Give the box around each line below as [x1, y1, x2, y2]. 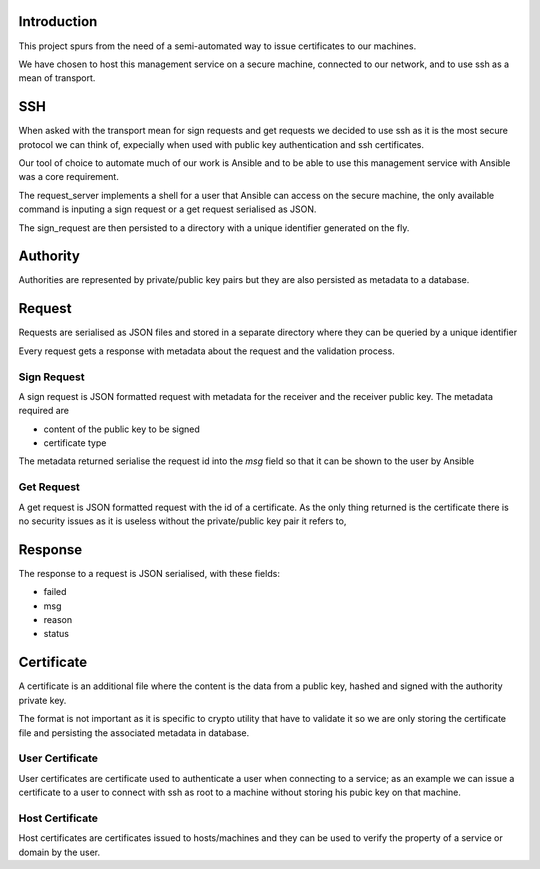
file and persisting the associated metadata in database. [18, 726, 250, 739]
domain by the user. [18, 846, 101, 858]
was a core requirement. [18, 171, 119, 183]
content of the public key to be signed [43, 423, 200, 435]
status [43, 628, 70, 640]
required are [18, 405, 70, 417]
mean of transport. [18, 72, 96, 84]
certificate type [43, 437, 107, 449]
